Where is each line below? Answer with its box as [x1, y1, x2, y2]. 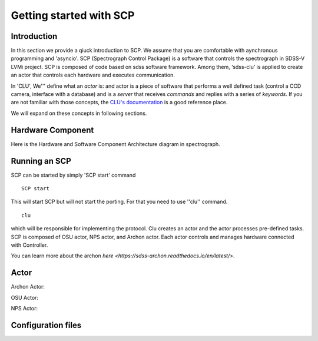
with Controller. [11, 241, 48, 249]
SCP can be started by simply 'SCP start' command [11, 171, 136, 178]
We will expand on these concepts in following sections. [11, 110, 147, 117]
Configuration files [11, 320, 82, 330]
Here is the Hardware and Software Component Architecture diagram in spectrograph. [11, 140, 220, 147]
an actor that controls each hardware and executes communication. [11, 71, 175, 79]
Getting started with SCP [11, 9, 135, 22]
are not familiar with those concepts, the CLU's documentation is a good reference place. [11, 99, 228, 106]
